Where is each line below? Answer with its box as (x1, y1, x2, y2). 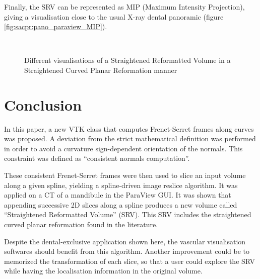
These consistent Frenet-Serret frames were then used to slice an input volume (4, 170, 246, 180)
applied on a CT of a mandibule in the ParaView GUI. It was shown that (4, 190, 231, 200)
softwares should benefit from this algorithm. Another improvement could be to (4, 246, 250, 256)
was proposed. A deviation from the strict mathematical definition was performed (4, 133, 256, 144)
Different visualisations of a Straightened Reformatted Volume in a (24, 55, 231, 65)
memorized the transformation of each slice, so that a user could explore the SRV (4, 255, 255, 266)
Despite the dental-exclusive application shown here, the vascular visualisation (4, 236, 246, 246)
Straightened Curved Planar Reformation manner (24, 64, 177, 75)
